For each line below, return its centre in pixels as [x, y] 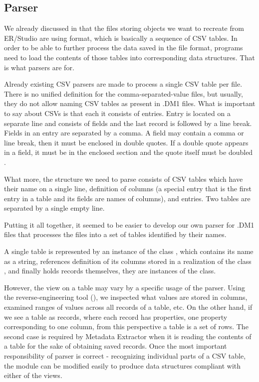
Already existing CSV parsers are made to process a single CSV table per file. [123, 84]
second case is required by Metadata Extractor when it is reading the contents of [128, 336]
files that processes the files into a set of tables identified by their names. [115, 234]
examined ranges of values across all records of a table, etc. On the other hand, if [128, 307]
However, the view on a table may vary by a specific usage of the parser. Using [125, 287]
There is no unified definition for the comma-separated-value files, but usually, [124, 93]
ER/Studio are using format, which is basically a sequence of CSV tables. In [121, 38]
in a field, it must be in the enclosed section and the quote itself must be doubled [129, 152]
